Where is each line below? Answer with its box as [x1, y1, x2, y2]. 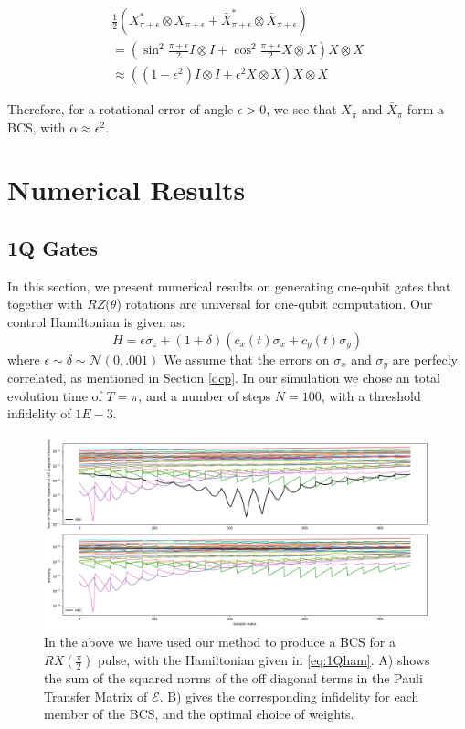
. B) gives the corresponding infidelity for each [159, 686, 419, 705]
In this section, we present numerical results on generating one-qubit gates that [7, 276, 451, 295]
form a [407, 100, 444, 119]
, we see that [266, 100, 337, 119]
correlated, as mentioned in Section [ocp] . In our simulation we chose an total [7, 368, 441, 387]
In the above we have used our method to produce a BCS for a [44, 632, 396, 651]
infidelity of [7, 404, 71, 423]
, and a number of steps [138, 386, 271, 405]
